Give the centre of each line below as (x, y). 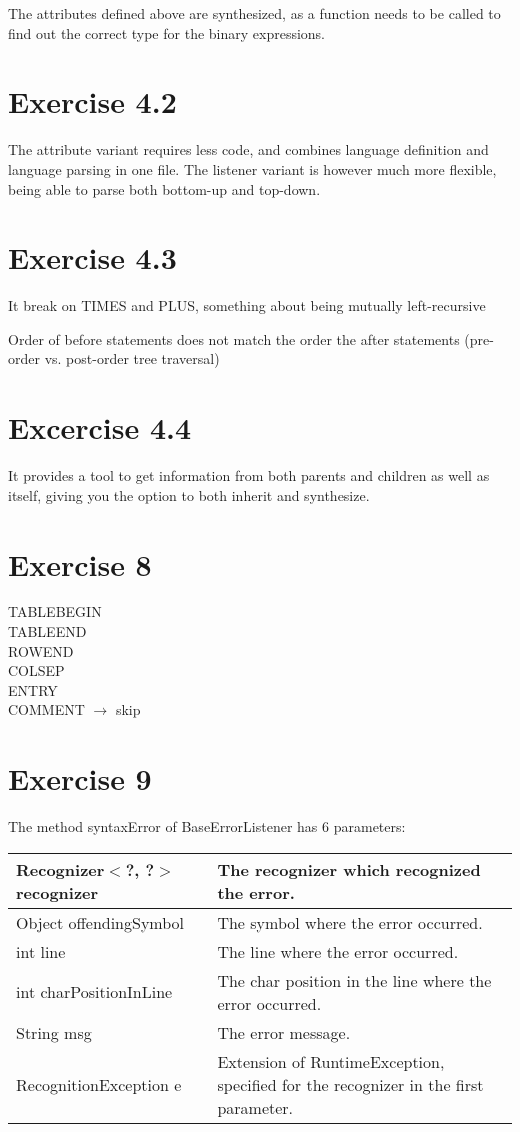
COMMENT (46, 709)
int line (41, 951)
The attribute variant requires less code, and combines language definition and (248, 149)
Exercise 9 (80, 778)
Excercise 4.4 (100, 427)
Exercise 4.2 (92, 101)
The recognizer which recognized (349, 869)
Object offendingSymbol (100, 922)
